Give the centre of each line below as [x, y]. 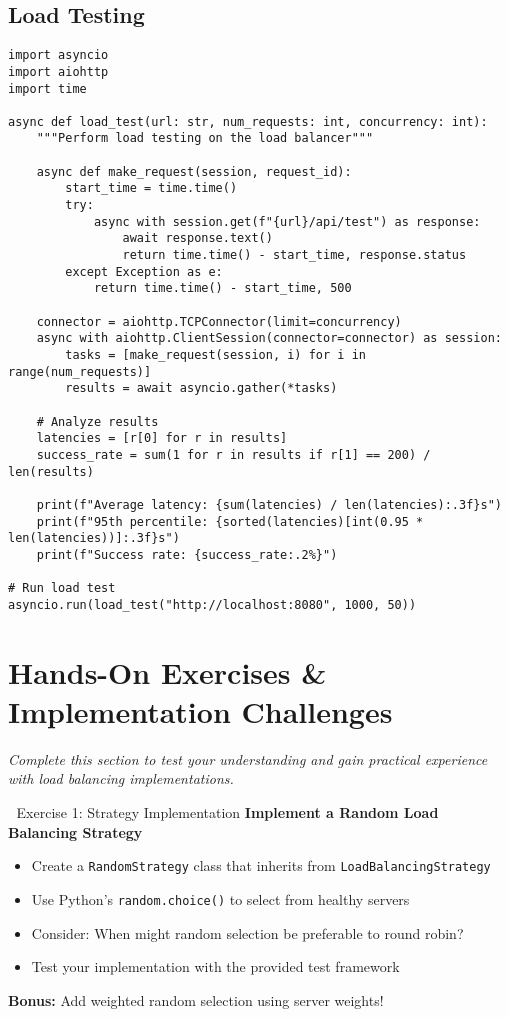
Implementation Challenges [200, 710]
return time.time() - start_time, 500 [222, 288]
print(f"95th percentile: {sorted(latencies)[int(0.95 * [230, 521]
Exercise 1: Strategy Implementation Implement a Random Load [227, 812]
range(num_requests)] [80, 371]
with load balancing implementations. [121, 778]
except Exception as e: [144, 271]
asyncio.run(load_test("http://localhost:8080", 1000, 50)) [212, 604]
